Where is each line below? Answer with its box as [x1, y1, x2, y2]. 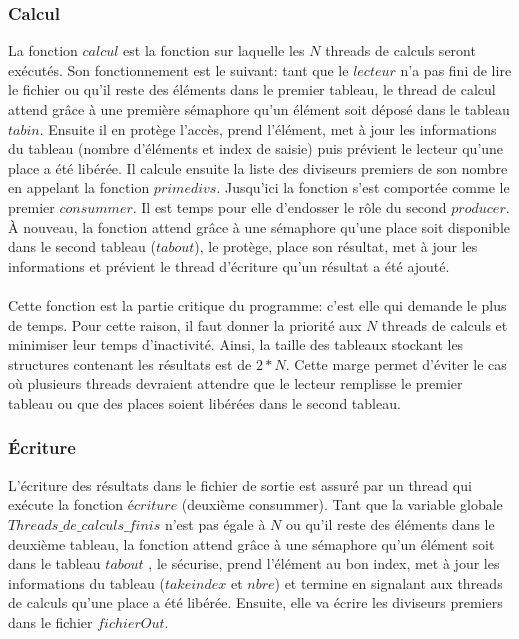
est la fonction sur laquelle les [123, 40, 305, 61]
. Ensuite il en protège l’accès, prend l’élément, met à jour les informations [39, 118, 497, 139]
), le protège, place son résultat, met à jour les [194, 236, 478, 257]
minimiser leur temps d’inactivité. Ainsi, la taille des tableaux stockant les [8, 334, 464, 355]
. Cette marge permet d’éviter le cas [285, 353, 507, 374]
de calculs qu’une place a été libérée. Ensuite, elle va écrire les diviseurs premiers [8, 592, 503, 613]
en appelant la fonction [8, 177, 150, 198]
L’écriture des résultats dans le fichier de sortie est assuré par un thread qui [8, 474, 472, 495]
